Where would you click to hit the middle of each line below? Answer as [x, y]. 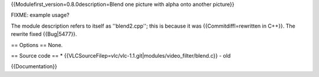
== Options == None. [37, 45]
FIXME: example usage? [40, 15]
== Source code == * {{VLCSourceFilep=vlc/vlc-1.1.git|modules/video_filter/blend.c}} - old [121, 55]
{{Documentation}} [34, 66]
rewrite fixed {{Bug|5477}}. [44, 34]
